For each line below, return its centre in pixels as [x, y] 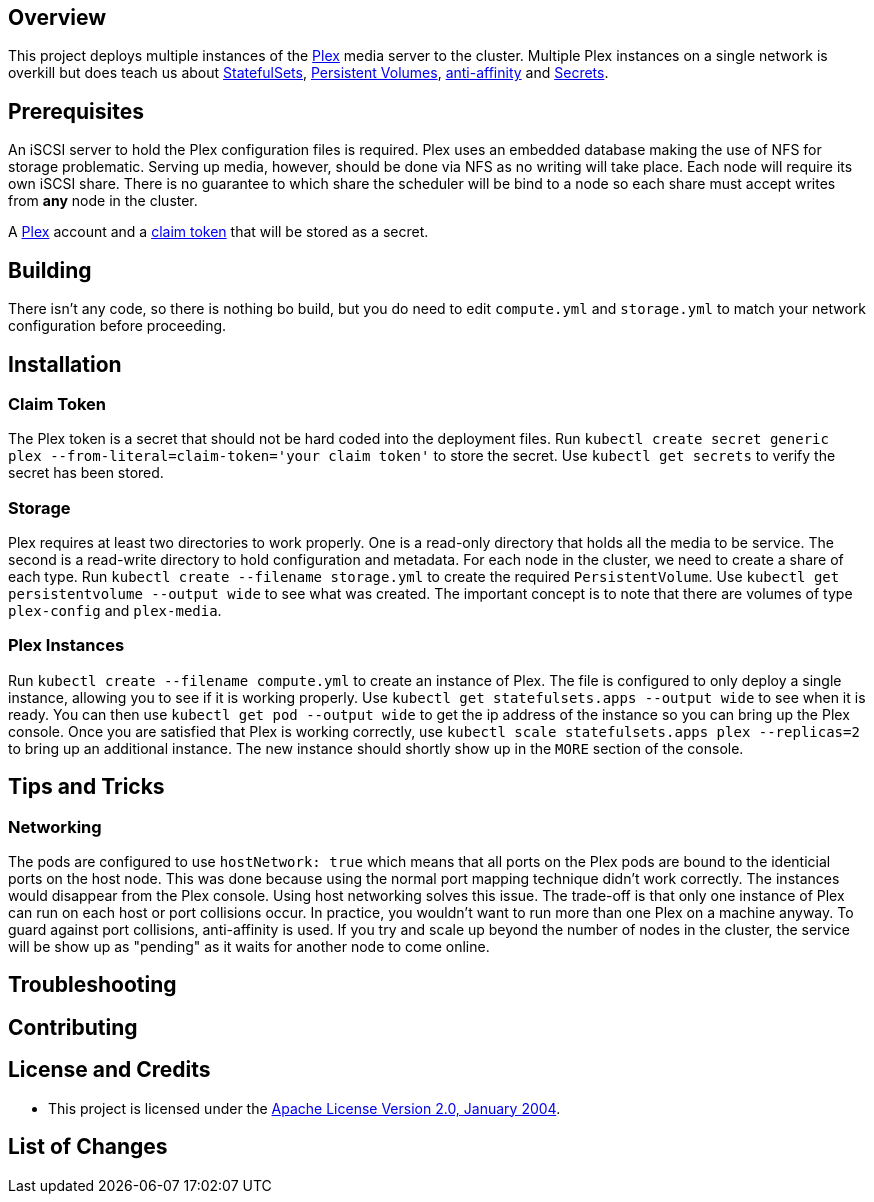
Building [50, 270]
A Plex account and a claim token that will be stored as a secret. [218, 232]
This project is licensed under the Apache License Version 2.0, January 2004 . [304, 1108]
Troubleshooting [92, 985]
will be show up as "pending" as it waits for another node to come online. [249, 947]
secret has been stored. [86, 473]
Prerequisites [76, 111]
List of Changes [88, 1147]
